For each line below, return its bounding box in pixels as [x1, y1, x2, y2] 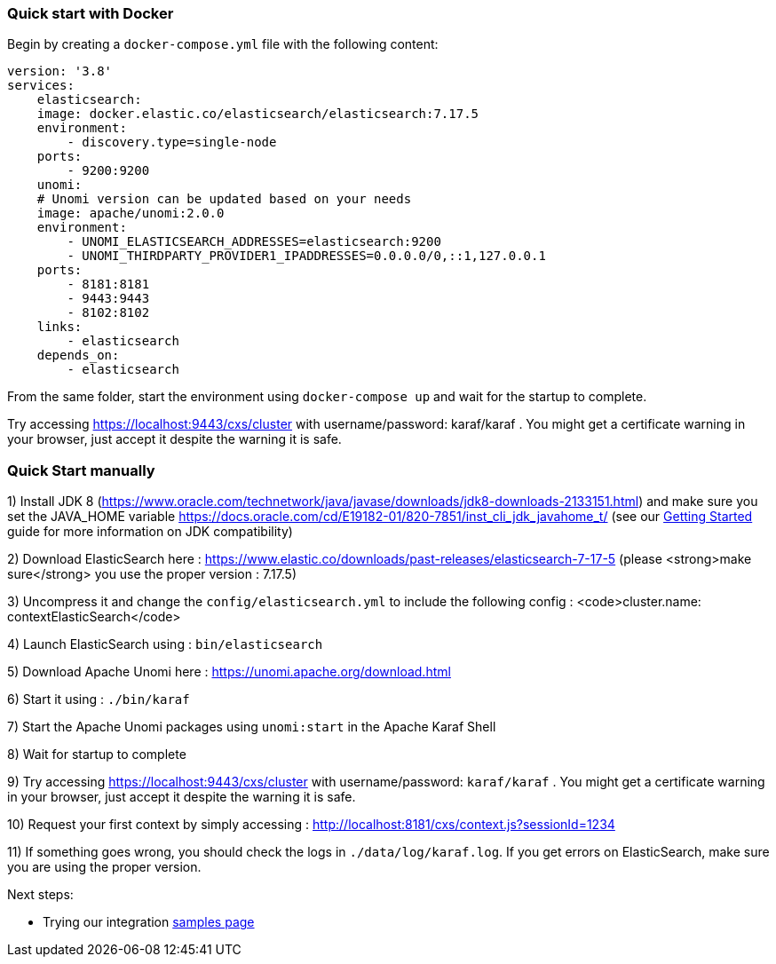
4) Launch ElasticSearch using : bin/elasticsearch [7, 636, 323, 652]
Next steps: [7, 887, 74, 903]
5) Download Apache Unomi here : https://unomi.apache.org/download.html [7, 664, 451, 680]
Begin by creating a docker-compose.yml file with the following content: [7, 36, 439, 52]
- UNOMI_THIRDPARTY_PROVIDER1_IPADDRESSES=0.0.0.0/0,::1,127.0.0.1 [67, 249, 546, 264]
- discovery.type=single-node [67, 135, 277, 150]
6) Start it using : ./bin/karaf [7, 691, 190, 707]
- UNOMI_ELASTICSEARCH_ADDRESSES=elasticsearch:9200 [67, 234, 441, 249]
